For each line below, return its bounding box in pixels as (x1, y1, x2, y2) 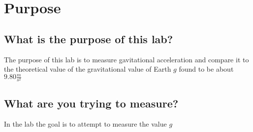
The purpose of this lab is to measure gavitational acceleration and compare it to (4, 54, 249, 64)
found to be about (179, 64, 234, 74)
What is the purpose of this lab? (4, 31, 173, 46)
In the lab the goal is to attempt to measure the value (4, 118, 167, 129)
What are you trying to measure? (4, 95, 179, 110)
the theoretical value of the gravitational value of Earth (4, 64, 171, 74)
